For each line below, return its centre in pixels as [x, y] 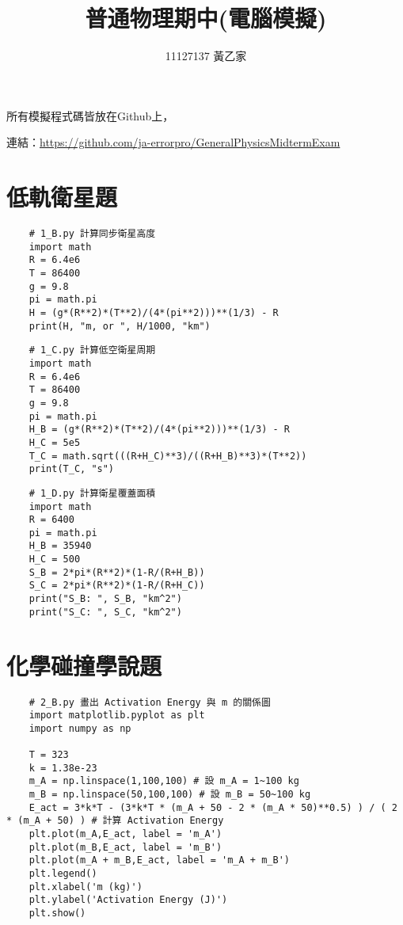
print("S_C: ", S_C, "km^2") [105, 612]
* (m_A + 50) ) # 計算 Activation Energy [115, 821]
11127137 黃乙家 [206, 56]
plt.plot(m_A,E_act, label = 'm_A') [125, 834]
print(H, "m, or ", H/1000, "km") [120, 326]
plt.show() [57, 914]
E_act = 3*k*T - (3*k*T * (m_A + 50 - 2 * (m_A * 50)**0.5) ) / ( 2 [213, 807]
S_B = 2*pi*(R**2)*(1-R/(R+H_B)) [117, 572]
